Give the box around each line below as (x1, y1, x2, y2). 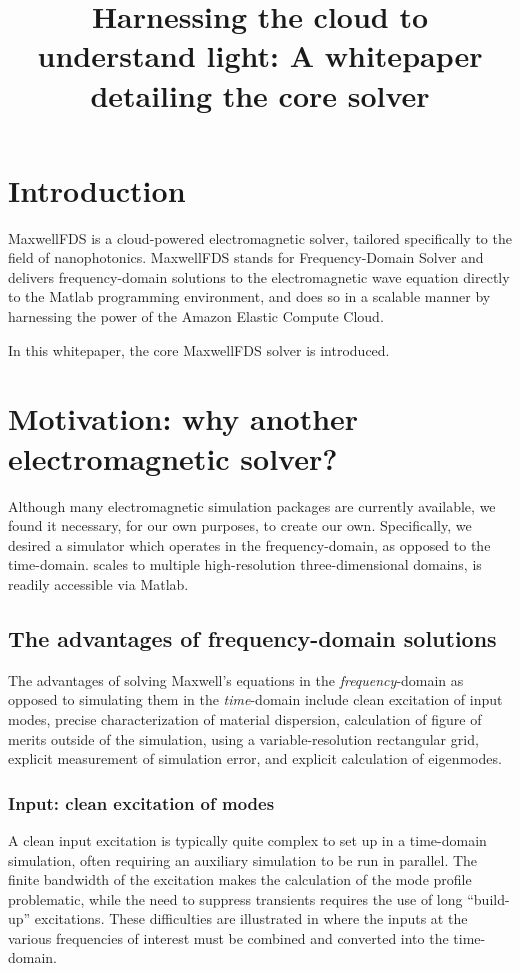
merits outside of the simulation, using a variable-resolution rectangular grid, (8, 728, 479, 749)
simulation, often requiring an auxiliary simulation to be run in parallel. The (8, 849, 478, 870)
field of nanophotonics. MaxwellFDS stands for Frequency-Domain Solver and (8, 247, 484, 268)
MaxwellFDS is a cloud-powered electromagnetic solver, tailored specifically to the (8, 227, 512, 248)
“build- (467, 888, 510, 909)
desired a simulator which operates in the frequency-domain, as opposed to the (8, 534, 491, 555)
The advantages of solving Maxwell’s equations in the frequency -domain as (8, 669, 464, 690)
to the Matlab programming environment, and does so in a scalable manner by (8, 286, 491, 307)
